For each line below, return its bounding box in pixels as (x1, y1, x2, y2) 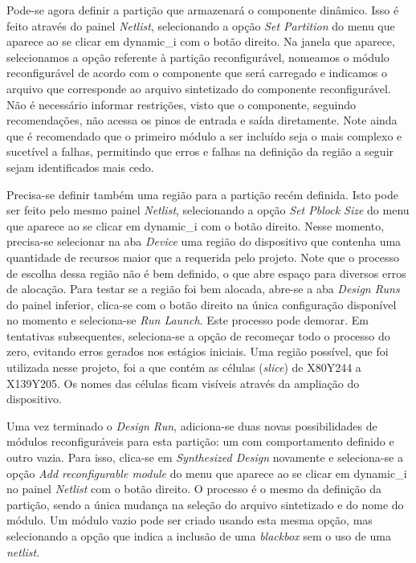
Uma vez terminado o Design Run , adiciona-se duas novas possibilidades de (6, 417, 377, 434)
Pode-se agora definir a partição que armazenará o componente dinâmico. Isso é (6, 2, 399, 18)
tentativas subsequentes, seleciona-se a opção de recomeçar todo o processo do (6, 327, 390, 344)
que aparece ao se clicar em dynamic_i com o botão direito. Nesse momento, (6, 217, 385, 234)
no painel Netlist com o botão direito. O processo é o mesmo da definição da (6, 480, 382, 497)
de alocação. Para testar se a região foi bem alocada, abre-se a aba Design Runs (6, 280, 400, 297)
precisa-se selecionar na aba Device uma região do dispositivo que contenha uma (6, 233, 402, 250)
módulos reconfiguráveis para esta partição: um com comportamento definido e (6, 433, 394, 450)
